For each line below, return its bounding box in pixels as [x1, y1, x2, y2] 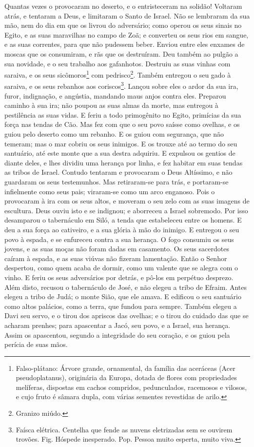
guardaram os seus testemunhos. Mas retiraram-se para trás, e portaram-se [4, 177, 229, 186]
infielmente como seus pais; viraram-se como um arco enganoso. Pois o [4, 186, 215, 196]
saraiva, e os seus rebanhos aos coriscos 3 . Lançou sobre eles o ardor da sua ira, [4, 80, 238, 91]
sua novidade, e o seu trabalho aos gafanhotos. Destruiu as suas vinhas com [4, 58, 231, 68]
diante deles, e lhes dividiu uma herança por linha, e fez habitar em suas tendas [4, 157, 243, 167]
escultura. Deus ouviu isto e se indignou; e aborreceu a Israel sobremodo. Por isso [4, 205, 248, 215]
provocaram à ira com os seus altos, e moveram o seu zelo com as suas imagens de [4, 196, 250, 206]
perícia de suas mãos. [4, 339, 68, 349]
